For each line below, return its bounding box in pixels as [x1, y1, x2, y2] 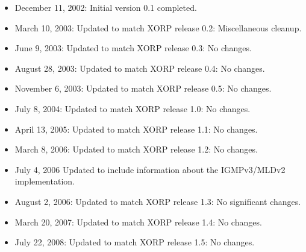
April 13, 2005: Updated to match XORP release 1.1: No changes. [14, 122, 258, 135]
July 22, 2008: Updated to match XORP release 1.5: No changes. [14, 236, 255, 248]
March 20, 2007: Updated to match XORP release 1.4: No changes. [14, 215, 262, 228]
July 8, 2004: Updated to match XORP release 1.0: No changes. [14, 102, 251, 115]
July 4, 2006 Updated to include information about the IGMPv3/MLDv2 [14, 163, 286, 175]
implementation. [14, 175, 75, 187]
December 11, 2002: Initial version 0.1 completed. [14, 1, 197, 13]
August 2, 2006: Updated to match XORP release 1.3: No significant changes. [14, 195, 301, 207]
